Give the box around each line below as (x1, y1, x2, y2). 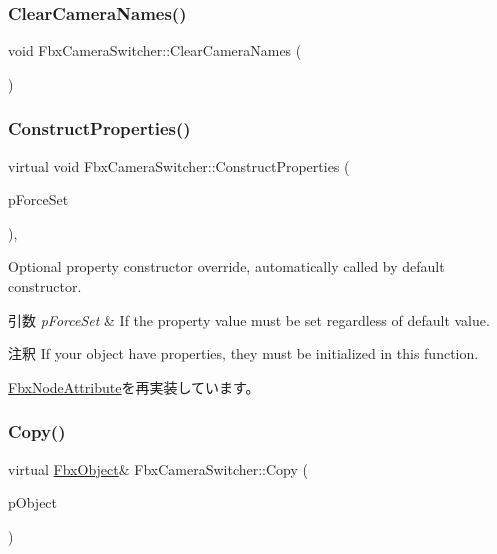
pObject (8, 492, 58, 513)
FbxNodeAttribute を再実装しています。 (8, 376, 260, 397)
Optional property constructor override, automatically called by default (8, 256, 445, 277)
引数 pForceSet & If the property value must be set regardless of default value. (8, 309, 490, 330)
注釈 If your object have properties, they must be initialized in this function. (8, 343, 479, 364)
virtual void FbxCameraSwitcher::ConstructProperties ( (8, 155, 350, 176)
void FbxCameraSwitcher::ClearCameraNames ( (8, 40, 302, 61)
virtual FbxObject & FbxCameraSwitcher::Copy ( (8, 458, 308, 479)
